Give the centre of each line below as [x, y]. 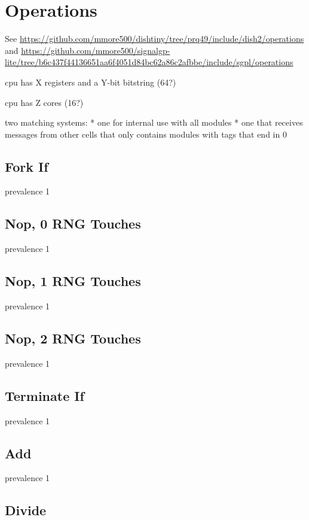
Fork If [27, 166]
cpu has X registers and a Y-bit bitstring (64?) [91, 82]
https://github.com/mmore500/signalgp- [96, 50]
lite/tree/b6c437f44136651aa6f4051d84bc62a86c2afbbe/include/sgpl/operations [149, 62]
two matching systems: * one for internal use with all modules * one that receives [154, 122]
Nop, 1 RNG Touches [73, 281]
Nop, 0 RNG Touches [73, 223]
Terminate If [45, 395]
